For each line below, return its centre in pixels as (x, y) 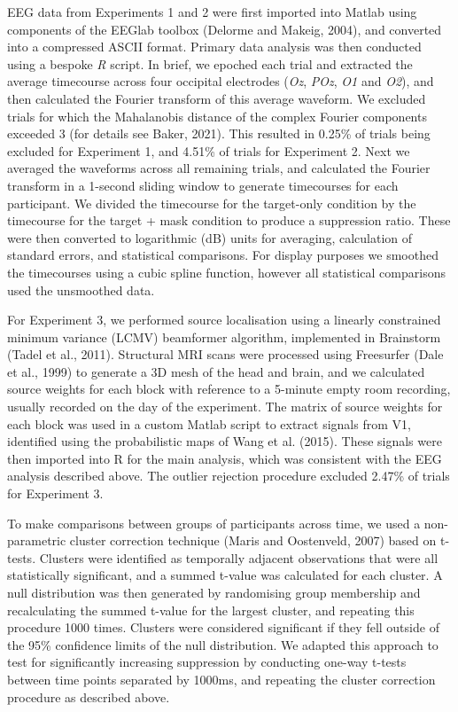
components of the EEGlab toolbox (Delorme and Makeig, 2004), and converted (225, 29)
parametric (37, 540)
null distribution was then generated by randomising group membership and (214, 592)
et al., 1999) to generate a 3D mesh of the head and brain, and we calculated (216, 371)
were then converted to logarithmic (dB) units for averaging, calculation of (210, 237)
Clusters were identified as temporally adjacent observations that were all (239, 557)
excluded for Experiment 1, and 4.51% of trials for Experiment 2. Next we (209, 150)
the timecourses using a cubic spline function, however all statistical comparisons (226, 272)
